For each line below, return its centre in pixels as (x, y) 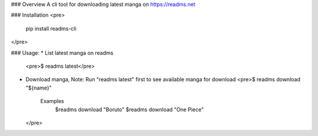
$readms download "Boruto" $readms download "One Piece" (130, 110)
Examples (52, 101)
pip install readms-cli (51, 28)
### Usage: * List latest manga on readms (62, 52)
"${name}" (39, 88)
